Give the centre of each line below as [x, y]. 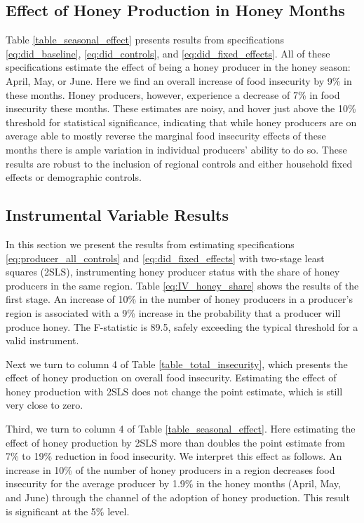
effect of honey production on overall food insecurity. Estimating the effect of [171, 378]
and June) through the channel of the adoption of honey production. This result [178, 497]
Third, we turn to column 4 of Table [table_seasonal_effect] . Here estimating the [181, 429]
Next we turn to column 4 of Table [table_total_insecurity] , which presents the [177, 364]
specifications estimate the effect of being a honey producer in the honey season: [178, 67]
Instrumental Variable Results [117, 215]
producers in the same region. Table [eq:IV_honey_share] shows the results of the [182, 285]
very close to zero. [45, 405]
